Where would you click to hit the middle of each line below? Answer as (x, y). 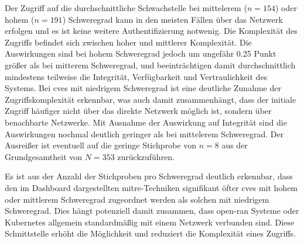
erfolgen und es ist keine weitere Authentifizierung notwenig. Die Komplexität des (151, 31)
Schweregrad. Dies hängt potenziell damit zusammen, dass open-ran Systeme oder (152, 211)
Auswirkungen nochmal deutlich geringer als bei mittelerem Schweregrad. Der (144, 133)
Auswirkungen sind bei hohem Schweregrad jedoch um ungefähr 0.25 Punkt (141, 53)
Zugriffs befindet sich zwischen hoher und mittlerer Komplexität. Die (128, 42)
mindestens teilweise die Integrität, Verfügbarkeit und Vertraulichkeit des (136, 76)
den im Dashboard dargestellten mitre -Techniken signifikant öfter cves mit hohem (151, 187)
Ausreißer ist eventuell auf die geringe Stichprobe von (100, 145)
